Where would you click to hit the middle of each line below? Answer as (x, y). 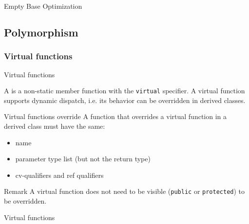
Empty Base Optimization (43, 6)
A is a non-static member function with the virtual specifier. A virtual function (124, 91)
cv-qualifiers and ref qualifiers (59, 175)
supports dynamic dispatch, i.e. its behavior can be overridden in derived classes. (125, 100)
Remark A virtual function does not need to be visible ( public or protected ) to (124, 191)
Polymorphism (41, 32)
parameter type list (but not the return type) (83, 159)
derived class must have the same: (55, 126)
